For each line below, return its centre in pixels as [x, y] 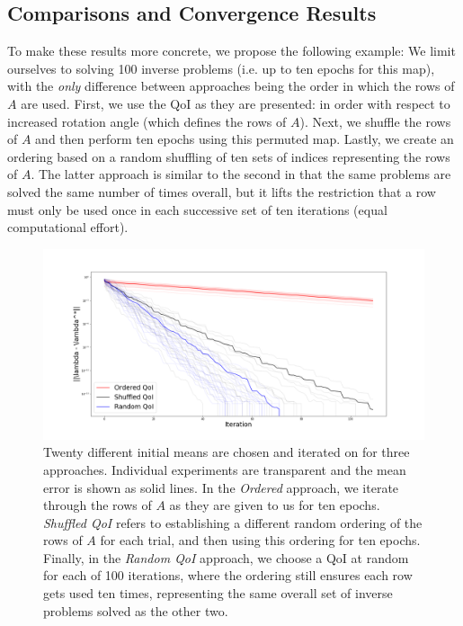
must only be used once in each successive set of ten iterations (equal [197, 209]
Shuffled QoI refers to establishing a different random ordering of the [233, 522]
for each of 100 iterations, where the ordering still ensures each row [228, 575]
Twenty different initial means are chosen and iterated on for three [227, 452]
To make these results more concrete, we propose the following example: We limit [231, 51]
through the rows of [98, 505]
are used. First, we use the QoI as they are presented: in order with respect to [236, 103]
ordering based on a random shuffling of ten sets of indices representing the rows [229, 156]
